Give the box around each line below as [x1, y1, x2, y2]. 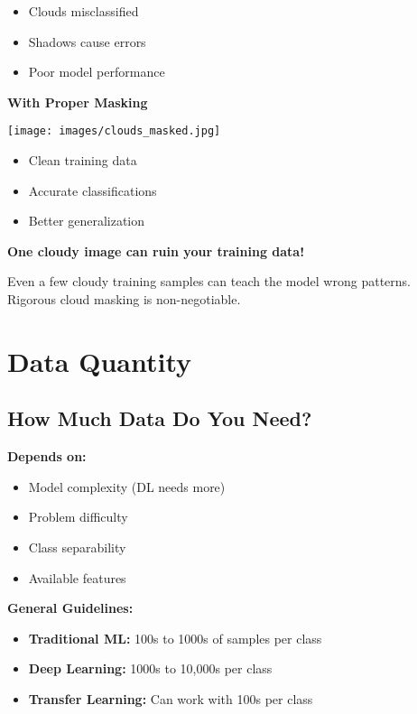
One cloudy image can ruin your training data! [7, 241, 305, 260]
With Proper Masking [7, 92, 148, 111]
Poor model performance [28, 62, 165, 81]
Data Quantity [7, 342, 192, 379]
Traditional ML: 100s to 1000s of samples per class [28, 628, 322, 647]
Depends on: [7, 447, 87, 466]
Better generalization [28, 211, 145, 230]
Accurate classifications [28, 181, 157, 199]
